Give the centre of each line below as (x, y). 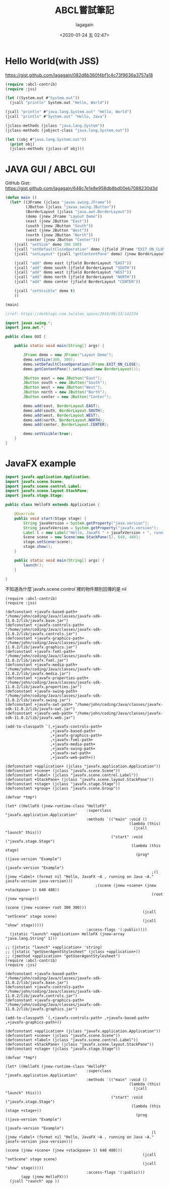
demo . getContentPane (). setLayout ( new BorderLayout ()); (82, 369)
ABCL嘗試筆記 (84, 10)
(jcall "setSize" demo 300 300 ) (48, 245)
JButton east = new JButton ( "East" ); (63, 378)
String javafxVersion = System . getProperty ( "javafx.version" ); (91, 528)
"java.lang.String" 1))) (31, 939)
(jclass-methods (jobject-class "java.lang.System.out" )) (67, 130)
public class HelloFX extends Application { (53, 505)
